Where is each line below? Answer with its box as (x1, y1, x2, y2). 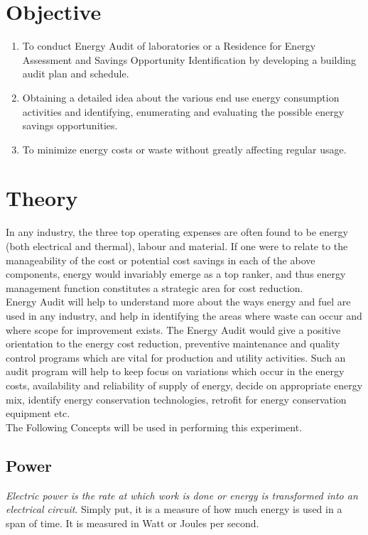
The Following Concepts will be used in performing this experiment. (6, 419, 303, 434)
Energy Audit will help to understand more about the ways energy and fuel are (6, 294, 351, 309)
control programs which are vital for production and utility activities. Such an (6, 350, 346, 364)
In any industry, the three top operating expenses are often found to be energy (6, 225, 348, 239)
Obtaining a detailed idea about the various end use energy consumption (22, 90, 340, 104)
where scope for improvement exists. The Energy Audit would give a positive (6, 322, 341, 337)
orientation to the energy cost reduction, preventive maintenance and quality (6, 336, 340, 351)
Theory (6, 183, 78, 212)
